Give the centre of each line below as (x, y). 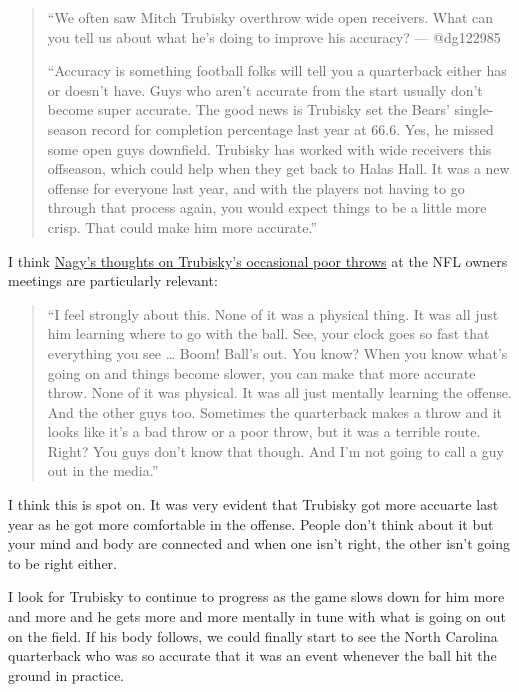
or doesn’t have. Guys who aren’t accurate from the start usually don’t (265, 89)
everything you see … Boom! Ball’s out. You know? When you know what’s (277, 352)
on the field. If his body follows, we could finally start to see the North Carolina (253, 635)
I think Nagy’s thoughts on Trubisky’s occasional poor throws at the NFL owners (258, 260)
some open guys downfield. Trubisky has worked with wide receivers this (269, 148)
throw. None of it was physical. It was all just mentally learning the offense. (279, 392)
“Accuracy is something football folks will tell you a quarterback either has (277, 70)
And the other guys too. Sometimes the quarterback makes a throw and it (274, 411)
